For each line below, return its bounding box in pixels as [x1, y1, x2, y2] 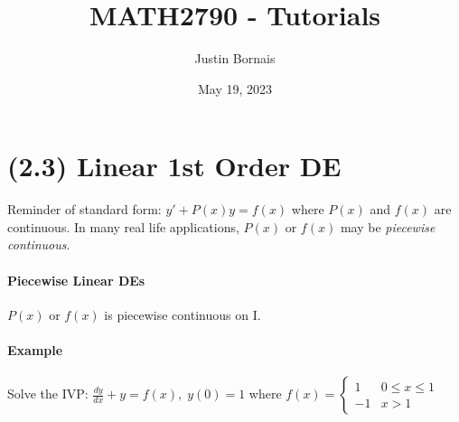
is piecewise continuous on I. [104, 305, 261, 324]
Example [7, 341, 63, 360]
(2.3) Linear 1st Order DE [7, 147, 342, 184]
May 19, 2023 [197, 79, 273, 98]
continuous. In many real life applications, [7, 217, 239, 236]
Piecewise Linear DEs [7, 270, 145, 289]
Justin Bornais [194, 49, 276, 68]
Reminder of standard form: [7, 200, 162, 219]
